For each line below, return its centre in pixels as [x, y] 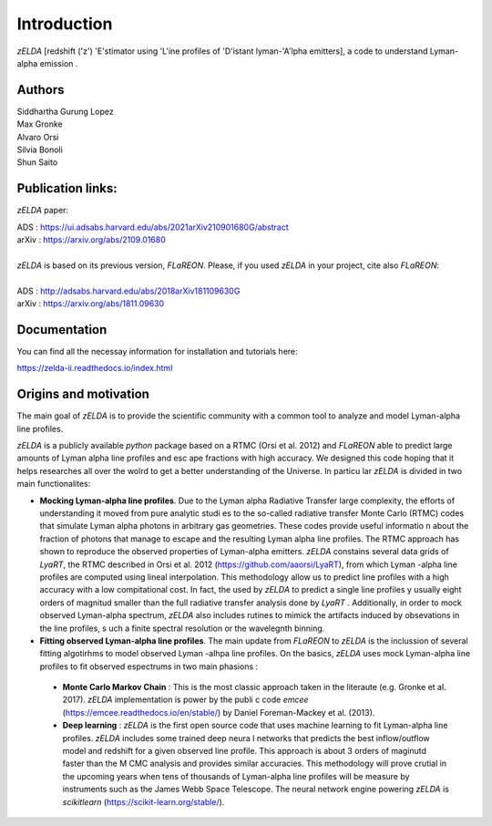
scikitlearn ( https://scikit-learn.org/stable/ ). [143, 801]
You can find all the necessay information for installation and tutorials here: [157, 351]
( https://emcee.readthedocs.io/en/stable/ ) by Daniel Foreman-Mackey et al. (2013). [219, 712]
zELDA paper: [42, 211]
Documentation [62, 330]
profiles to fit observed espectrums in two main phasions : [149, 666]
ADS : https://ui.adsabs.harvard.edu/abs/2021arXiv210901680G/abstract [153, 227]
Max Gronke [40, 124]
